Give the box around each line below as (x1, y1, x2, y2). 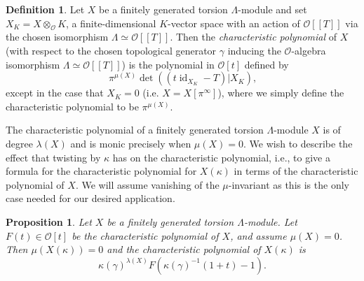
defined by (244, 57, 289, 71)
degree (6, 136, 33, 150)
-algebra (291, 43, 326, 57)
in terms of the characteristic (234, 164, 358, 178)
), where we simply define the (217, 85, 344, 100)
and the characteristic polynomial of (107, 242, 261, 257)
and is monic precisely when (70, 136, 191, 150)
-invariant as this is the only (228, 177, 349, 192)
